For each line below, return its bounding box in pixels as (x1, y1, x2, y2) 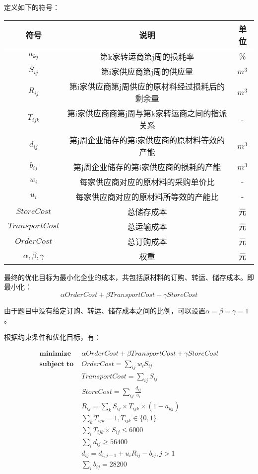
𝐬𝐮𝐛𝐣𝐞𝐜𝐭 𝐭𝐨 (39, 360, 74, 368)
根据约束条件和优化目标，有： (4, 331, 101, 342)
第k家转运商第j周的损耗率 (100, 50, 194, 62)
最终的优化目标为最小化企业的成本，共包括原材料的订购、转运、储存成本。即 (4, 272, 254, 282)
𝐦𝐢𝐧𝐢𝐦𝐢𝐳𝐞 (39, 350, 71, 357)
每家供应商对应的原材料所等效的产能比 (75, 190, 219, 202)
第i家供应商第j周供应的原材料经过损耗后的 (69, 80, 225, 92)
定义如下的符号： (4, 2, 60, 12)
